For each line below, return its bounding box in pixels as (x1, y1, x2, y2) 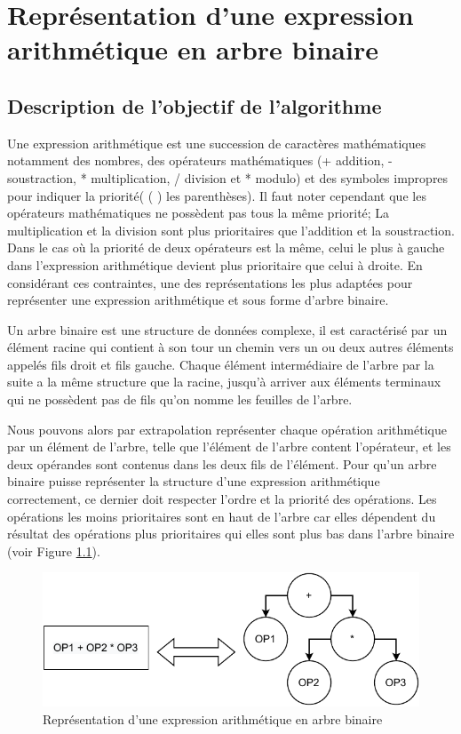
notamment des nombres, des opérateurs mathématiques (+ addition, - (7, 151, 393, 170)
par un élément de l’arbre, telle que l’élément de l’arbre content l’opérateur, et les (7, 437, 451, 456)
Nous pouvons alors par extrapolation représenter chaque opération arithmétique (7, 419, 447, 438)
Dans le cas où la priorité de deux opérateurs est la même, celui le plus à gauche (7, 238, 445, 257)
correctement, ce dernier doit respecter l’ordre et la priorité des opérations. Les (7, 490, 437, 508)
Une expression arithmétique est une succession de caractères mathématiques (7, 133, 426, 152)
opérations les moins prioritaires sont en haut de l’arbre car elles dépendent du (7, 507, 436, 525)
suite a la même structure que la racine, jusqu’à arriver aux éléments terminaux (7, 372, 441, 391)
